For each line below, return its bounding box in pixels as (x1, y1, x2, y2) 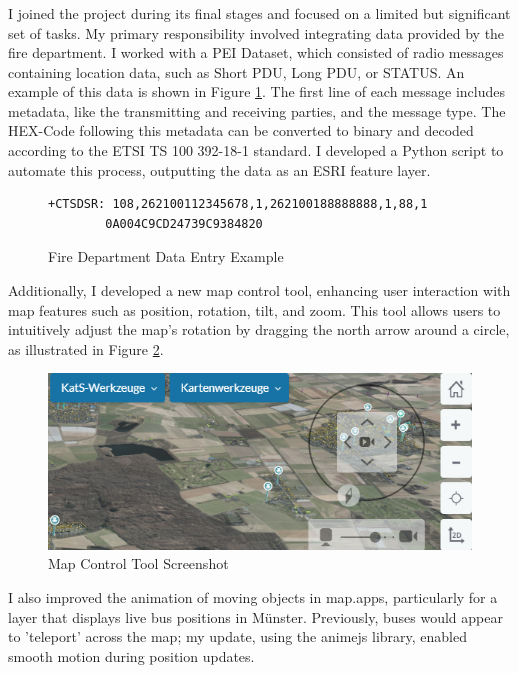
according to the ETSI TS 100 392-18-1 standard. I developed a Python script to (8, 140, 504, 161)
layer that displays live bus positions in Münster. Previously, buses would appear (8, 606, 503, 627)
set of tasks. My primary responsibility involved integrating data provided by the (8, 22, 505, 43)
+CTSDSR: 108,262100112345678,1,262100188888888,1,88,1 (48, 197, 428, 212)
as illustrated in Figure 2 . (8, 338, 164, 359)
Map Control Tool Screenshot (48, 553, 229, 574)
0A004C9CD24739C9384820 (105, 216, 263, 231)
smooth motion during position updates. (8, 645, 255, 666)
